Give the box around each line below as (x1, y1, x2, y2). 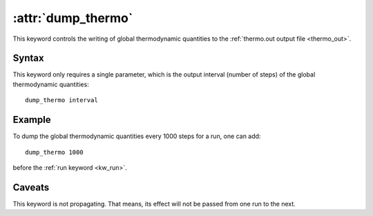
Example (12, 114, 51, 126)
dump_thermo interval (25, 97, 98, 104)
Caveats (12, 181, 50, 193)
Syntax (12, 52, 44, 64)
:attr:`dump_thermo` (12, 10, 133, 26)
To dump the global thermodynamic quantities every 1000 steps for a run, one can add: (12, 132, 261, 141)
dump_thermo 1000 (25, 148, 84, 156)
